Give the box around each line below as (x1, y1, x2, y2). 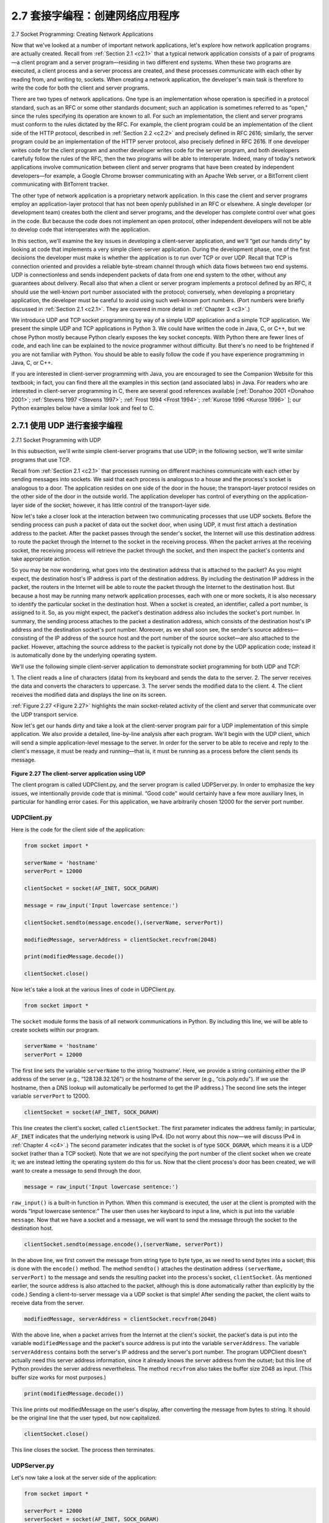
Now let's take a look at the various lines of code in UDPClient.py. (11, 986, 176, 993)
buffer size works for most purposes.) (11, 1374, 107, 1381)
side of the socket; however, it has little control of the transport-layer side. (25, 501, 211, 509)
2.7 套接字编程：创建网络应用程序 (11, 9, 180, 23)
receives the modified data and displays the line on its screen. (11, 691, 167, 698)
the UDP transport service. (11, 710, 79, 718)
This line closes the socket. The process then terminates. (11, 1446, 155, 1454)
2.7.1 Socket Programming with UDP (11, 436, 101, 443)
